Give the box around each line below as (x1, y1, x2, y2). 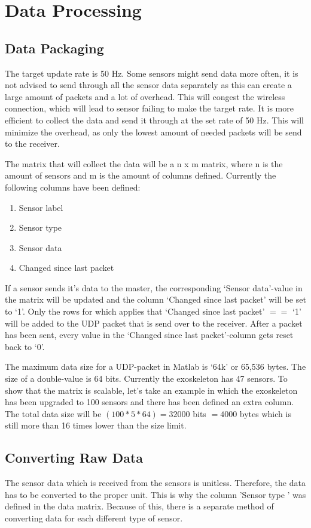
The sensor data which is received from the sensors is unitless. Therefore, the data (5, 476, 306, 489)
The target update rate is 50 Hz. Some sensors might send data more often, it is (5, 67, 298, 79)
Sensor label (19, 201, 63, 213)
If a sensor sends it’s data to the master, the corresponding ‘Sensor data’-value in (5, 281, 303, 294)
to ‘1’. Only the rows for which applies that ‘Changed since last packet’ (5, 305, 265, 318)
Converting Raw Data (5, 448, 144, 467)
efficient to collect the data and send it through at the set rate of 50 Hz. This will (5, 113, 304, 126)
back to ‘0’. (5, 340, 45, 352)
